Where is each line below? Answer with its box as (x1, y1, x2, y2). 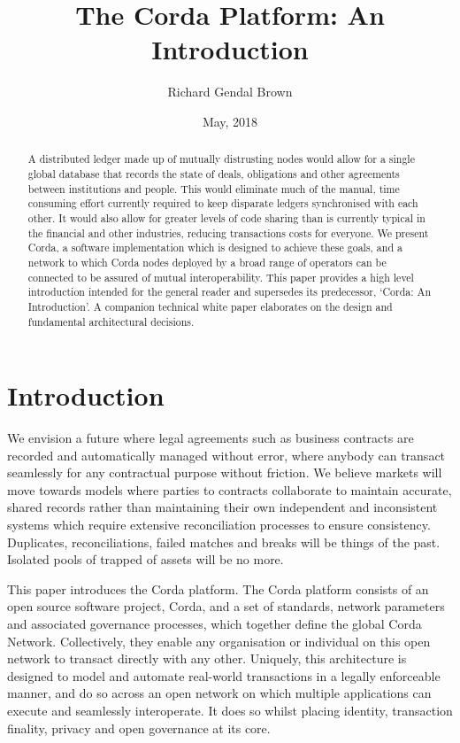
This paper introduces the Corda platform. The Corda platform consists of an (7, 579, 429, 598)
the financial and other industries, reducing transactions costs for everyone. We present (27, 225, 429, 240)
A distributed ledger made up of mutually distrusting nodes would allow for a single (27, 151, 415, 166)
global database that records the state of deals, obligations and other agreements (27, 166, 400, 181)
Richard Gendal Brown (167, 82, 293, 101)
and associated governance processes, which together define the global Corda (7, 615, 422, 633)
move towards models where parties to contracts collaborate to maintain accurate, (7, 480, 452, 499)
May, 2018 (202, 112, 258, 130)
